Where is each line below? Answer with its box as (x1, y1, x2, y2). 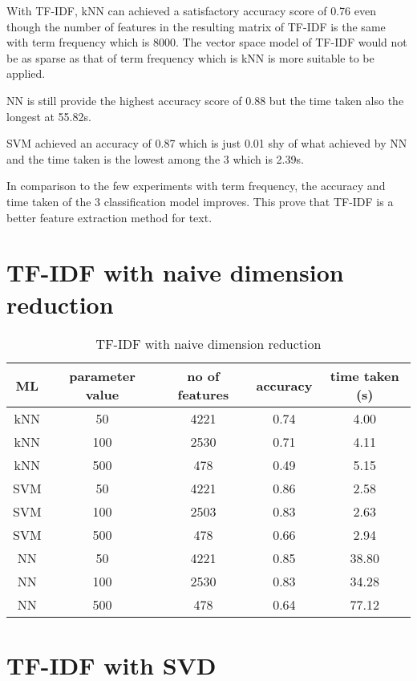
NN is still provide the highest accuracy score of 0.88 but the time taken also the (6, 91, 404, 108)
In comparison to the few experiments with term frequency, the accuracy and (6, 177, 386, 194)
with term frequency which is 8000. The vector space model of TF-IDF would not (6, 34, 407, 51)
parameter (69, 367, 136, 386)
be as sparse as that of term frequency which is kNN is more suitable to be (6, 49, 374, 66)
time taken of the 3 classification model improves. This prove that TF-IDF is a (6, 193, 394, 209)
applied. (6, 65, 46, 82)
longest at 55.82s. (6, 107, 91, 124)
